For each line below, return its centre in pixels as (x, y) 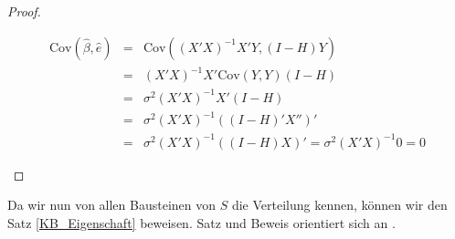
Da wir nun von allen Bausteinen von (112, 205)
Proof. (24, 11)
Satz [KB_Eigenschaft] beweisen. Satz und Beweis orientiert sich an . (201, 222)
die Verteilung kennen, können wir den (339, 205)
